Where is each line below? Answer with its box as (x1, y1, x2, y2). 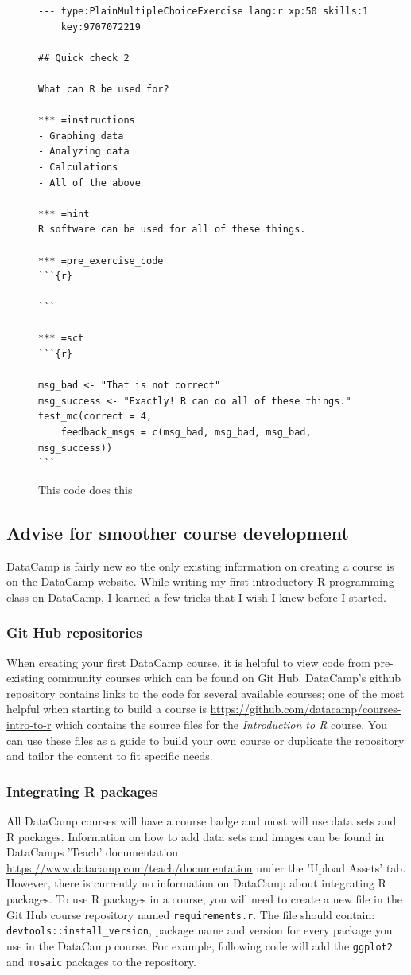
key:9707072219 (60, 21, 141, 33)
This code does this (38, 481, 133, 497)
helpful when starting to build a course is (6, 700, 207, 717)
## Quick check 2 (38, 52, 130, 64)
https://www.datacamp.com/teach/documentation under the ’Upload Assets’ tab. (6, 859, 406, 876)
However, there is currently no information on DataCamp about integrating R (6, 875, 386, 891)
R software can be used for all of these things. (38, 224, 306, 236)
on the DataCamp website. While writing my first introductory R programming (6, 573, 394, 590)
